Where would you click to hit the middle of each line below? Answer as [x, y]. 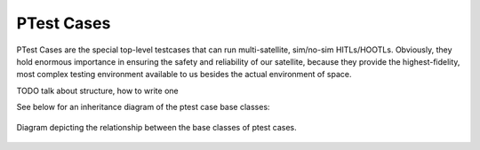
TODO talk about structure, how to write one [97, 91]
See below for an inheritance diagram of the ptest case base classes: [143, 107]
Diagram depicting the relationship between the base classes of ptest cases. [156, 127]
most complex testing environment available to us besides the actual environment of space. [184, 75]
